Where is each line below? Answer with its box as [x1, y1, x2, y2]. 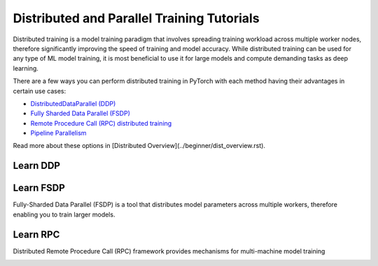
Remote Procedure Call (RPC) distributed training [30, 119, 172, 127]
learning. [13, 64, 38, 73]
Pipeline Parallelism [30, 129, 87, 138]
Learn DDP [13, 160, 61, 172]
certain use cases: [13, 87, 66, 95]
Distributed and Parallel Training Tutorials [13, 10, 260, 26]
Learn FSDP [13, 182, 66, 194]
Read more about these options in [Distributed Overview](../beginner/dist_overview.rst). [13, 142, 266, 150]
